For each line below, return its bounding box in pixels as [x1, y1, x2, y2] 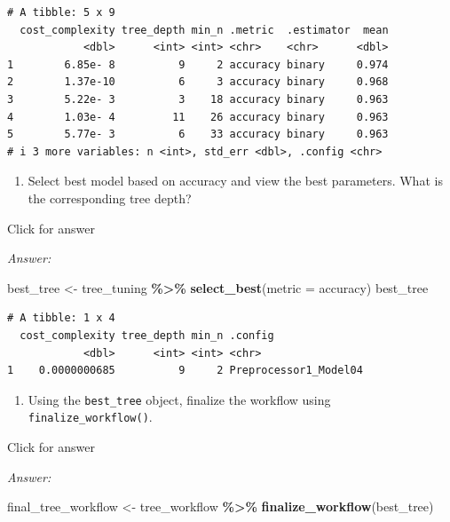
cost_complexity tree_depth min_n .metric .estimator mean [20, 23, 389, 36]
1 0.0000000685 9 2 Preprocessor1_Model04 [7, 364, 363, 377]
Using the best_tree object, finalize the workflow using [28, 390, 331, 408]
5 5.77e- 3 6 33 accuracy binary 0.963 [7, 128, 389, 141]
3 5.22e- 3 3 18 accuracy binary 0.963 [7, 92, 389, 106]
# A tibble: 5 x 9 [7, 6, 115, 19]
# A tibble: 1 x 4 [7, 312, 115, 325]
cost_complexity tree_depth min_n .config [20, 328, 274, 342]
